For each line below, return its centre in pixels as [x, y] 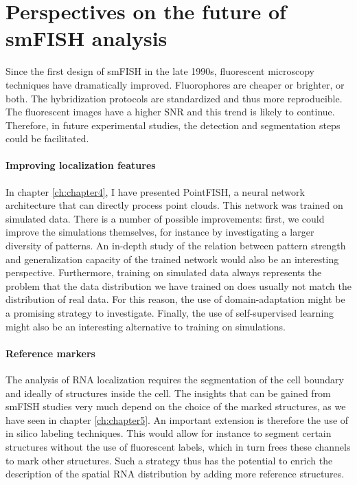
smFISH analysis [87, 38]
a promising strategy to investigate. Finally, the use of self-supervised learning [170, 313]
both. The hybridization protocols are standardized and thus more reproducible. [174, 98]
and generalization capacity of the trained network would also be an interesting [172, 259]
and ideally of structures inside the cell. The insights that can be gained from [168, 393]
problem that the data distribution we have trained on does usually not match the [178, 285]
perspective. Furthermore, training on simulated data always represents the [164, 272]
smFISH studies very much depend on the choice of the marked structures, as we [176, 406]
